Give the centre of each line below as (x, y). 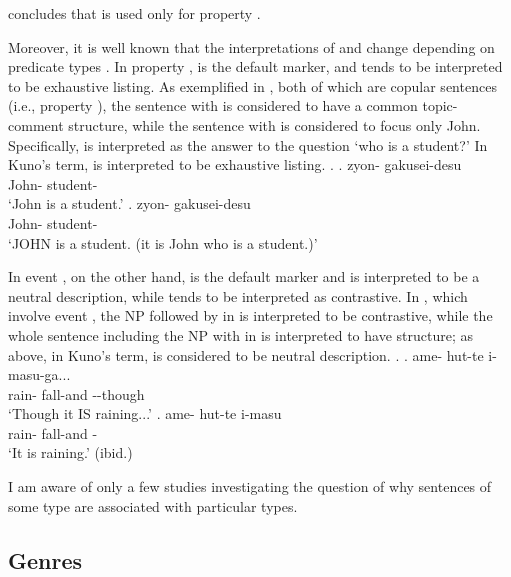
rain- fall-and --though (76, 393)
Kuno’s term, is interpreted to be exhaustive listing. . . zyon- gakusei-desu (235, 164)
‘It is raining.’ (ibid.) (70, 452)
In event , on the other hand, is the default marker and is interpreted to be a (244, 276)
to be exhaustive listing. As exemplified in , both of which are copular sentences (252, 85)
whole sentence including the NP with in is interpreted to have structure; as (240, 334)
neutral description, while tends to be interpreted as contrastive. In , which (238, 295)
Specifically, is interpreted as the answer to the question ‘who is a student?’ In (248, 144)
